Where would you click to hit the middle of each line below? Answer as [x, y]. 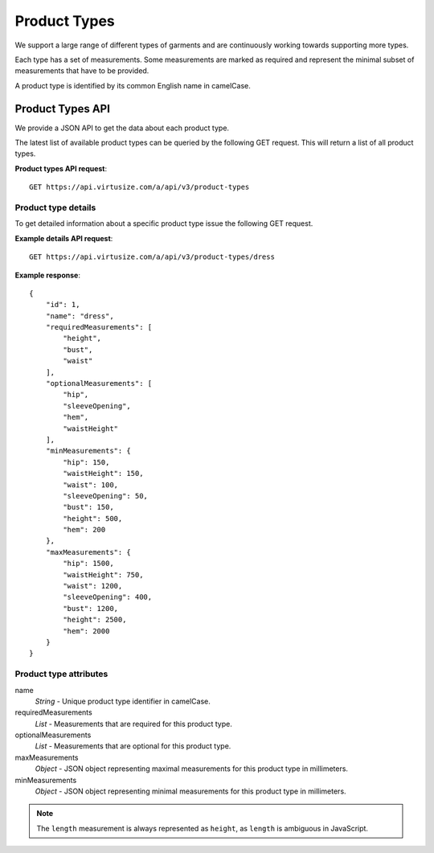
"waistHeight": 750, [103, 574]
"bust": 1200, [91, 608]
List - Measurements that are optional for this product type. [133, 746]
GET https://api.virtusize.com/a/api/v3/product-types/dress [152, 257]
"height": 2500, [95, 620]
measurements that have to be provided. [82, 71]
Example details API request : [64, 238]
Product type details [55, 207]
